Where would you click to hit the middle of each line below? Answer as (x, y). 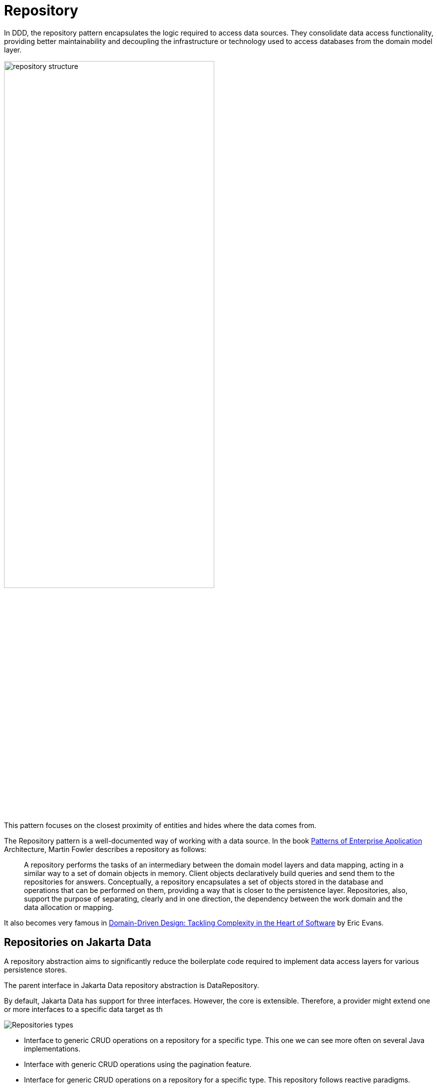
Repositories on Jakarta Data (78, 942)
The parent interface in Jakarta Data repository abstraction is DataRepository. (132, 985)
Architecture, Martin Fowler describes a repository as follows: (105, 849)
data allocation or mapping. (69, 907)
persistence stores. (35, 969)
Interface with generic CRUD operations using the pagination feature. (138, 1064)
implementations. (52, 1048)
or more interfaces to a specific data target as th (83, 1009)
